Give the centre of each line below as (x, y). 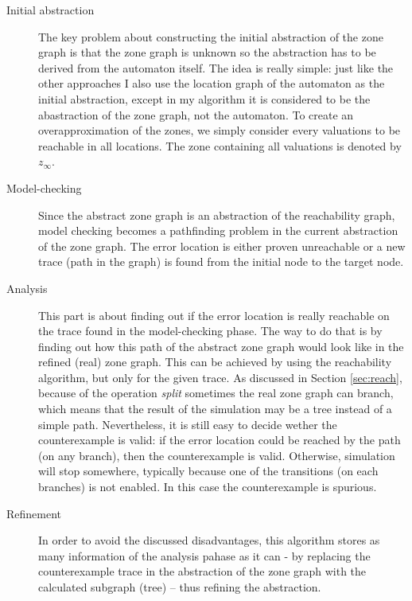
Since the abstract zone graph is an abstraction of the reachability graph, (217, 215)
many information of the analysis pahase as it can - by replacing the (204, 555)
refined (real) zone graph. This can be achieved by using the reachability (215, 362)
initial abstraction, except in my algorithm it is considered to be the (204, 98)
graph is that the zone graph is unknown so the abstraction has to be (207, 52)
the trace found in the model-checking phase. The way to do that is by (210, 331)
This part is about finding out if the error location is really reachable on (214, 315)
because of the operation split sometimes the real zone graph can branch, (216, 393)
